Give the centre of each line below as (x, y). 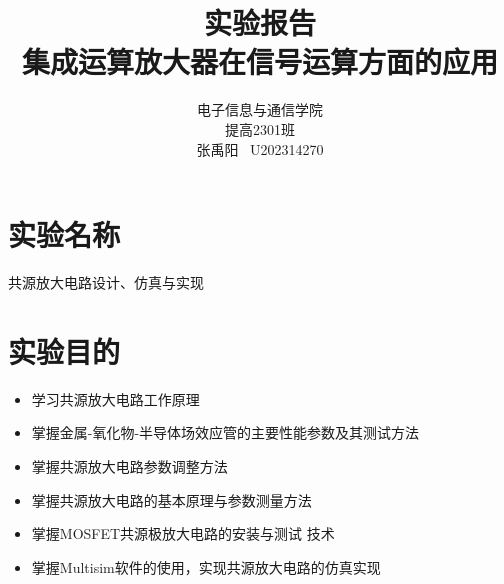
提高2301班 (260, 128)
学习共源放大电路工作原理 (115, 398)
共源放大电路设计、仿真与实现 (106, 282)
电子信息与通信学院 (260, 109)
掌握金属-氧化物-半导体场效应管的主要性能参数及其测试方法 (225, 432)
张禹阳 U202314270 (260, 148)
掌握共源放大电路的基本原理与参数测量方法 (171, 499)
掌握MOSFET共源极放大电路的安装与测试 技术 (183, 533)
